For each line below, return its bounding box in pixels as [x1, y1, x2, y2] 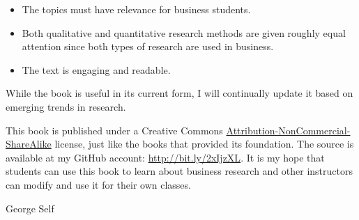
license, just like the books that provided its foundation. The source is [54, 136, 354, 151]
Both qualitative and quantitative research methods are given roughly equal [22, 25, 346, 40]
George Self [6, 201, 54, 215]
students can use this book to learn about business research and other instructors [6, 164, 353, 178]
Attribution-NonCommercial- [226, 123, 351, 137]
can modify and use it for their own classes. [6, 177, 191, 191]
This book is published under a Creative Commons [6, 123, 223, 137]
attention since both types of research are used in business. [22, 39, 274, 54]
